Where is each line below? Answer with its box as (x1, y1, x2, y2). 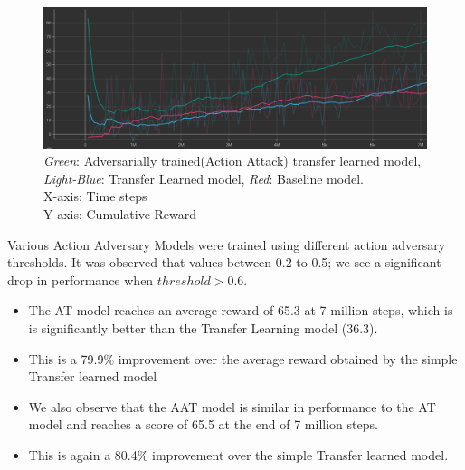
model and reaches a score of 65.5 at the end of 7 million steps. (28, 415, 378, 434)
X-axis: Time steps (43, 187, 147, 206)
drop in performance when (7, 270, 154, 289)
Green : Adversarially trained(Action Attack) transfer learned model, (43, 151, 422, 170)
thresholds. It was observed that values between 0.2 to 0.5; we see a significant (7, 253, 441, 272)
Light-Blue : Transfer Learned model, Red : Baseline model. (43, 168, 364, 187)
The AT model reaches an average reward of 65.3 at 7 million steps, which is (28, 301, 453, 320)
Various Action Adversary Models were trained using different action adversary (7, 235, 446, 254)
